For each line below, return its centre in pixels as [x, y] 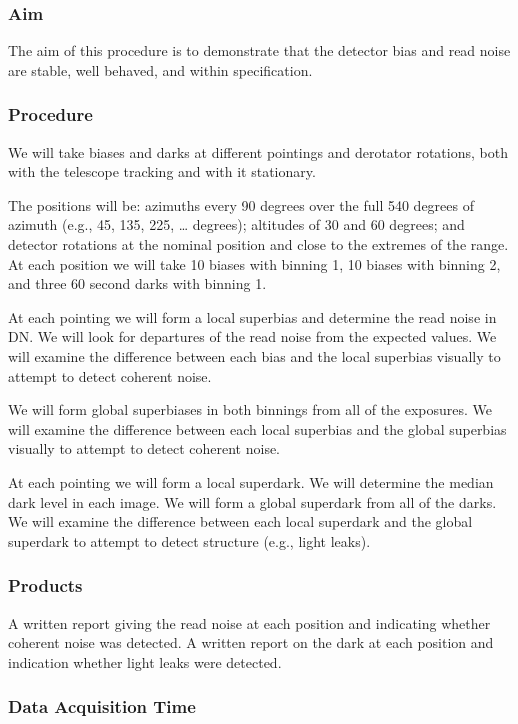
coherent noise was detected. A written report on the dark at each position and [251, 642]
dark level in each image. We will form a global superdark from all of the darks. [252, 501]
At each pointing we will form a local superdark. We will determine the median [251, 481]
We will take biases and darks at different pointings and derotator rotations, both [258, 151]
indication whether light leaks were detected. [145, 661]
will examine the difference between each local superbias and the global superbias [257, 428]
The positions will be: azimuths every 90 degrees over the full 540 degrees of [241, 204]
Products [45, 585]
